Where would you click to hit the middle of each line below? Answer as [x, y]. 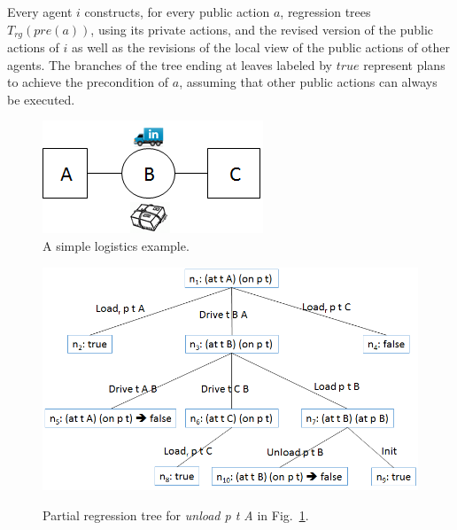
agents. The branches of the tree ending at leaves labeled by [170, 64]
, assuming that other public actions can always [308, 82]
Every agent [40, 12]
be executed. [41, 99]
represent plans [404, 64]
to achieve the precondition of [88, 82]
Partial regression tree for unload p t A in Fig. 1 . [176, 514]
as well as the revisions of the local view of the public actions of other [261, 47]
